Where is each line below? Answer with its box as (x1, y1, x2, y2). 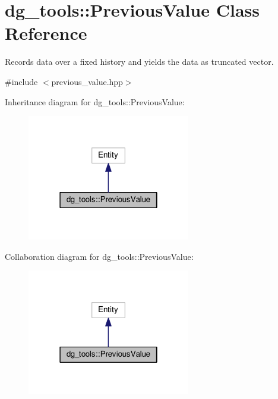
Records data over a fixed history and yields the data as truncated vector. (5, 55, 274, 68)
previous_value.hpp (51, 75, 123, 87)
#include (5, 75, 38, 87)
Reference (5, 21, 87, 45)
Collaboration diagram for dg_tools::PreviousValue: (5, 250, 194, 262)
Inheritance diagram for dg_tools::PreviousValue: (5, 95, 185, 108)
